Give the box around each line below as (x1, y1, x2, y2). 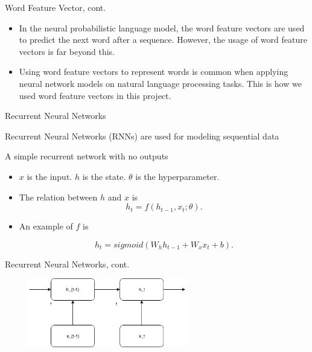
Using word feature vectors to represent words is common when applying (19, 65, 288, 78)
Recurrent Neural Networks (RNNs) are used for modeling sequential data (5, 129, 279, 142)
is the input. (27, 170, 72, 182)
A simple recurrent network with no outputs (5, 150, 168, 162)
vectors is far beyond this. (19, 45, 115, 57)
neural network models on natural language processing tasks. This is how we (19, 77, 302, 89)
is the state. (82, 170, 126, 182)
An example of (19, 220, 73, 232)
